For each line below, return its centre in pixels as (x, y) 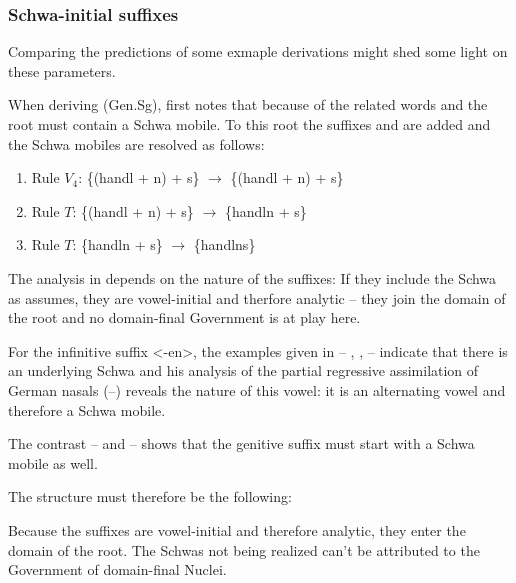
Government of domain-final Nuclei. (117, 569)
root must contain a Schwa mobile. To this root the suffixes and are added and (249, 124)
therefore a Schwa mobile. (87, 409)
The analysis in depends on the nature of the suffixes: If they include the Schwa (252, 277)
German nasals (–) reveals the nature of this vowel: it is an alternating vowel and (257, 389)
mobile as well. (53, 462)
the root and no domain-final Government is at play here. (184, 317)
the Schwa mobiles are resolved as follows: (136, 143)
